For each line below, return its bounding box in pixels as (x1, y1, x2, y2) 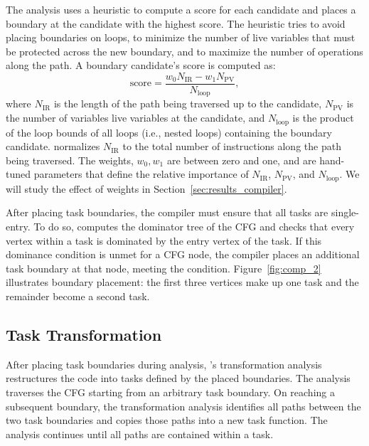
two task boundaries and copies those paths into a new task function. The (6, 413, 328, 428)
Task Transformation (6, 323, 162, 345)
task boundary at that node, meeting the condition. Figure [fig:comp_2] (6, 260, 321, 275)
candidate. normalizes (6, 139, 100, 154)
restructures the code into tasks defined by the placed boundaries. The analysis (6, 371, 351, 386)
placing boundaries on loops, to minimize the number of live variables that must (6, 30, 355, 45)
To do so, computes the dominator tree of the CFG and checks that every (33, 218, 355, 233)
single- (331, 205, 359, 220)
